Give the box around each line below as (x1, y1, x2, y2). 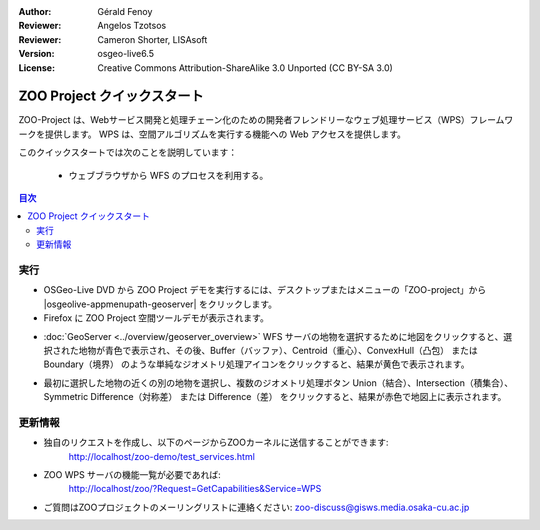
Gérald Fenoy (97, 6, 153, 17)
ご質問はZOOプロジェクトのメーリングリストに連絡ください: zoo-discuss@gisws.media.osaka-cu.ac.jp (43, 501, 470, 513)
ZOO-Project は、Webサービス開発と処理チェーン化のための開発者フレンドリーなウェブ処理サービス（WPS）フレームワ (18, 114, 514, 126)
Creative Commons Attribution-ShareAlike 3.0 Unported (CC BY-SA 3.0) (97, 61, 394, 74)
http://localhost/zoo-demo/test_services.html (68, 450, 255, 462)
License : (18, 61, 55, 74)
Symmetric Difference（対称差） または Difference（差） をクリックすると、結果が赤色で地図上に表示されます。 (43, 391, 507, 403)
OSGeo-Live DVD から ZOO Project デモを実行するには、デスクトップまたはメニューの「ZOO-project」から (43, 284, 487, 296)
